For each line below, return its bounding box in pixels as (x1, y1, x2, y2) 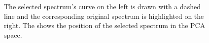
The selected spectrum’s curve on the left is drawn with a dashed (4, 1, 201, 11)
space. (4, 29, 22, 40)
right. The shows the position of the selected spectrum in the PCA (4, 20, 206, 30)
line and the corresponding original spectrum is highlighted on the (4, 11, 204, 21)
